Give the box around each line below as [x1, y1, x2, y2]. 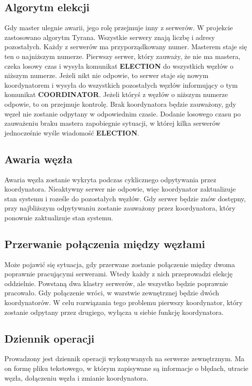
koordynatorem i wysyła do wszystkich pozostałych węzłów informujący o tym [4, 79, 238, 90]
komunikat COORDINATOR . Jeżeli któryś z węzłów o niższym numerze [4, 89, 228, 99]
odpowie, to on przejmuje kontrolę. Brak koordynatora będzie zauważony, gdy [4, 98, 236, 109]
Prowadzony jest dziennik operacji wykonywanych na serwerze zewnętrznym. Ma [4, 353, 245, 364]
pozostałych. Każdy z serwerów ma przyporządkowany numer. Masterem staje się [4, 41, 247, 52]
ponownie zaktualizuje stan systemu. [4, 212, 113, 222]
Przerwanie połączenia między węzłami [4, 236, 205, 251]
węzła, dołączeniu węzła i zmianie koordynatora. [4, 372, 148, 383]
